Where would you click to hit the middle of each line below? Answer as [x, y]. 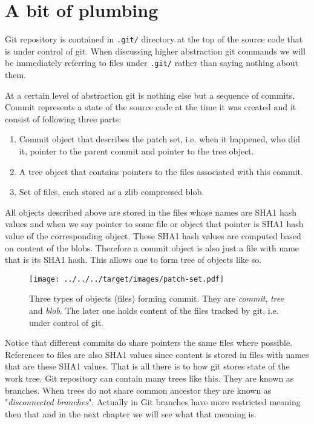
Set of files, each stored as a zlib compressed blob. [112, 192]
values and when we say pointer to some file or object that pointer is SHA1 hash [154, 224]
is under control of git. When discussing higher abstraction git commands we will [155, 51]
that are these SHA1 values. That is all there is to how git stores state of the [147, 366]
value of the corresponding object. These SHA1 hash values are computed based [153, 235]
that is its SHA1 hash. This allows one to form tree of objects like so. [133, 260]
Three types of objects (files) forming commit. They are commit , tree [156, 298]
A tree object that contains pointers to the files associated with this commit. [161, 171]
